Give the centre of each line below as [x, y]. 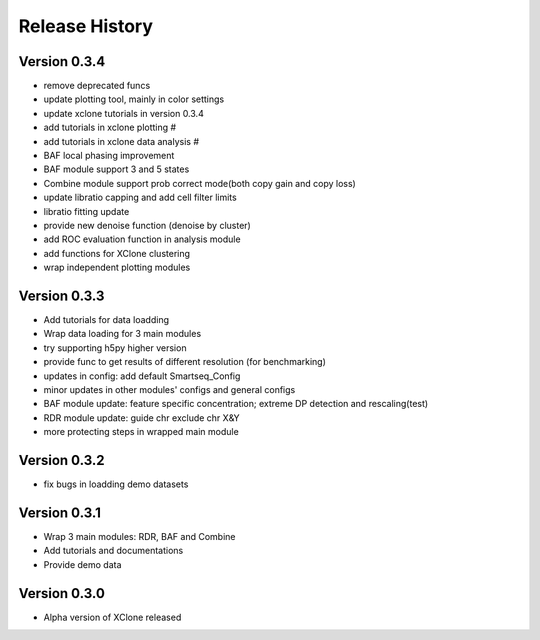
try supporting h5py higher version [115, 347]
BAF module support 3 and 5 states [116, 169]
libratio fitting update [86, 211]
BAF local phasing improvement [109, 156]
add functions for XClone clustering [116, 253]
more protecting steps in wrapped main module [141, 432]
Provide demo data [82, 564]
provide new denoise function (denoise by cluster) [147, 225]
